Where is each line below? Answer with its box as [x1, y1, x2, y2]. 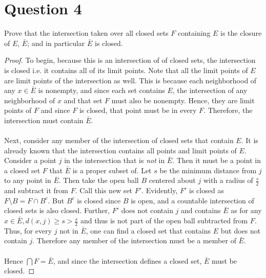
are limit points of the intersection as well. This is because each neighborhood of [4, 75, 257, 85]
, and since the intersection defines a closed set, [53, 255, 202, 266]
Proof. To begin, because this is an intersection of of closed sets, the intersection [4, 55, 256, 65]
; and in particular [27, 37, 85, 48]
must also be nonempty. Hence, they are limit [111, 95, 255, 105]
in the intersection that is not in [64, 155, 165, 166]
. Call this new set [75, 185, 133, 196]
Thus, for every [4, 225, 52, 236]
